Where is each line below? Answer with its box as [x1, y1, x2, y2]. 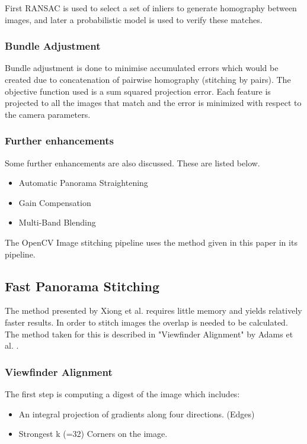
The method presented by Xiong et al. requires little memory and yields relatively [5, 304, 302, 317]
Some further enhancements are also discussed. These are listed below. [5, 156, 260, 169]
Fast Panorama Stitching [5, 276, 160, 295]
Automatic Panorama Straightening [18, 176, 148, 189]
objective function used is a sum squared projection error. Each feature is [5, 85, 271, 97]
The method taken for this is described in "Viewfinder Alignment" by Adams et [5, 327, 293, 340]
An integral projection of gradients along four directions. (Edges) [18, 407, 255, 420]
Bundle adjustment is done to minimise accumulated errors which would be [5, 62, 279, 74]
